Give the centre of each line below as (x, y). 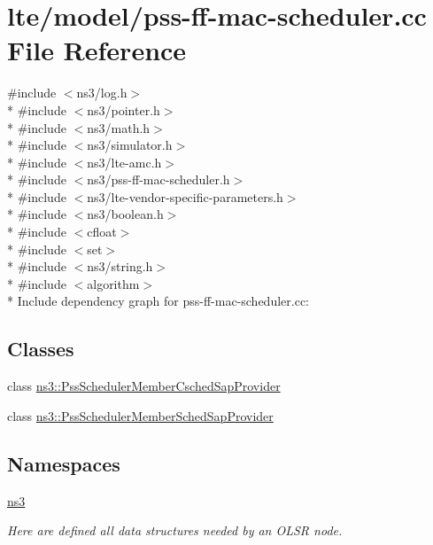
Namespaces (64, 463)
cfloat (102, 232)
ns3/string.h (120, 266)
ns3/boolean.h (125, 214)
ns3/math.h (119, 127)
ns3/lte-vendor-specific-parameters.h (185, 196)
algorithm (113, 283)
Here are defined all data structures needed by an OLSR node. (175, 530)
